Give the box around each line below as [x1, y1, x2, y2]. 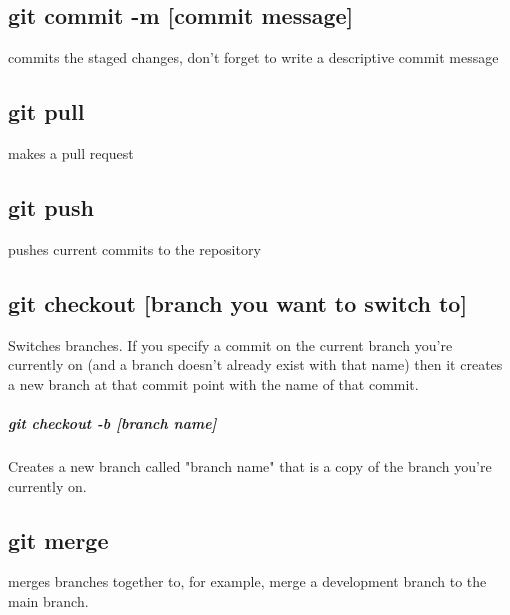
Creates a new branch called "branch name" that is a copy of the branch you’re [8, 455, 492, 476]
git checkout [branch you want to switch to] [8, 287, 468, 318]
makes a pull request [8, 143, 134, 163]
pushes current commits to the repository [8, 238, 261, 259]
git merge [8, 524, 109, 555]
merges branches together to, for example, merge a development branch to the [8, 571, 487, 592]
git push [8, 191, 94, 222]
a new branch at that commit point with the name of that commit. [8, 373, 419, 394]
